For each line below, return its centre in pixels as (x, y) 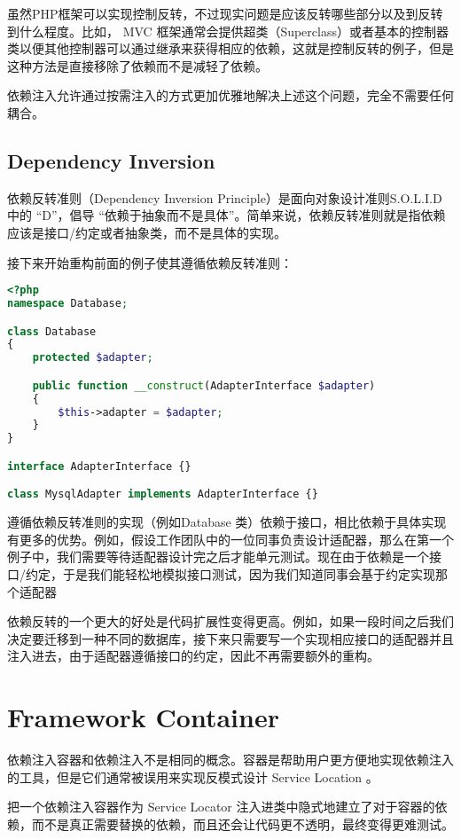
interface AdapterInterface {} (99, 466)
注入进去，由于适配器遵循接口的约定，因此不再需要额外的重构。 (193, 656)
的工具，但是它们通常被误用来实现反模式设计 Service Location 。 (193, 776)
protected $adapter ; (93, 358)
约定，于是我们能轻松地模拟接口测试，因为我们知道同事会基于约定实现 (230, 574)
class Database (52, 331)
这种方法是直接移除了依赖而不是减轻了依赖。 (137, 65)
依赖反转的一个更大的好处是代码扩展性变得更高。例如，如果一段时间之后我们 (230, 621)
